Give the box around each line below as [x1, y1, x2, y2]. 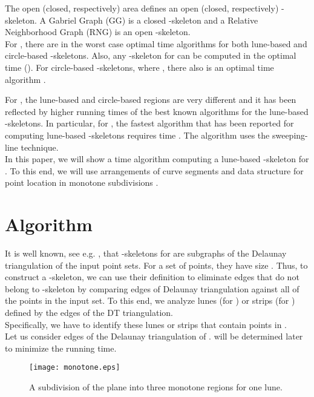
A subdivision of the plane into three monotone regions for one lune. [29, 381, 283, 393]
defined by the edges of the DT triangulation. [5, 306, 173, 318]
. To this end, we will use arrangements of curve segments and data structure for [5, 164, 304, 177]
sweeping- [272, 128, 308, 141]
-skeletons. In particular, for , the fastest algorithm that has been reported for [5, 117, 294, 130]
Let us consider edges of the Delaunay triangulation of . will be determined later [5, 330, 303, 343]
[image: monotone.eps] [29, 363, 120, 372]
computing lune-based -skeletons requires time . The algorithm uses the [5, 128, 270, 141]
